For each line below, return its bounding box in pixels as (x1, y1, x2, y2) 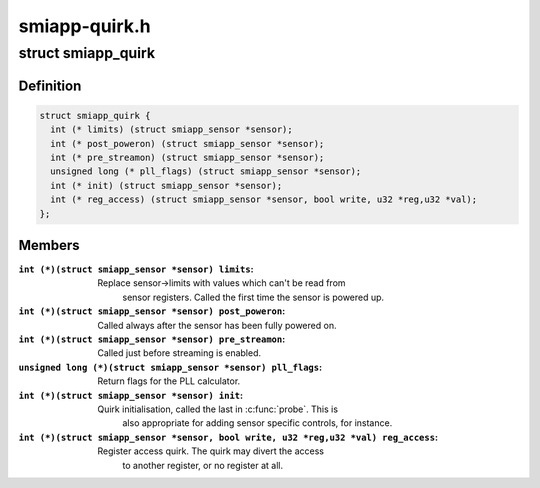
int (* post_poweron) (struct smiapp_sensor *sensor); (50, 138, 325, 149)
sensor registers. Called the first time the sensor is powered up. (122, 291, 385, 303)
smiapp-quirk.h (18, 15, 152, 37)
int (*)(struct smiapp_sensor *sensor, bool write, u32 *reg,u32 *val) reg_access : (18, 431, 439, 443)
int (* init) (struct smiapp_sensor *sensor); (50, 180, 283, 191)
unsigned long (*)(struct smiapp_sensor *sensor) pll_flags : (18, 361, 323, 373)
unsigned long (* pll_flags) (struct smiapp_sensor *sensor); (50, 166, 362, 177)
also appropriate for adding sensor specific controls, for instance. (122, 417, 393, 429)
